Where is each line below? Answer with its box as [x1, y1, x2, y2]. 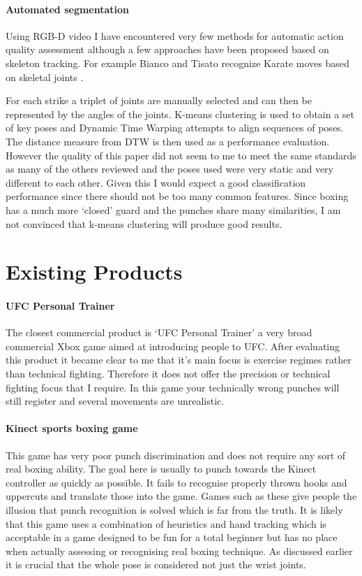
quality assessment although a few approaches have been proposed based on [6, 42, 329, 57]
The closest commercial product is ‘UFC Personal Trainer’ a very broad [6, 325, 312, 340]
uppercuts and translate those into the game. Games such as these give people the [6, 489, 357, 503]
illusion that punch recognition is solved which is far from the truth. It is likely [6, 503, 343, 517]
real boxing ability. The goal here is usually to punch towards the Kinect [6, 461, 317, 476]
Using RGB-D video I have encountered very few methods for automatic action [6, 28, 344, 43]
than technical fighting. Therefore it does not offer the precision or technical [6, 366, 331, 381]
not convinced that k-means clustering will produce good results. [6, 216, 282, 231]
